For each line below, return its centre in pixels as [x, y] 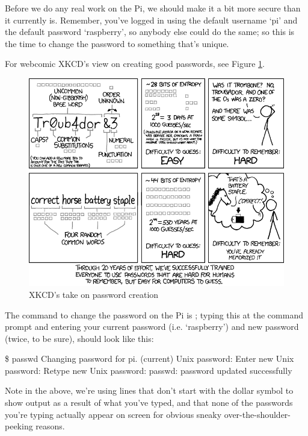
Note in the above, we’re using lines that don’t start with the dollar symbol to [149, 390]
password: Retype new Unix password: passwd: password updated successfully [149, 370]
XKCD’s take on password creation [94, 294]
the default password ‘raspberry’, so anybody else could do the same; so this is [150, 32]
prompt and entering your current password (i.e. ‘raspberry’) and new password [152, 327]
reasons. [50, 426]
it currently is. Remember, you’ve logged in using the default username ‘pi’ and [151, 20]
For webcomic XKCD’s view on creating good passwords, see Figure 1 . [135, 64]
